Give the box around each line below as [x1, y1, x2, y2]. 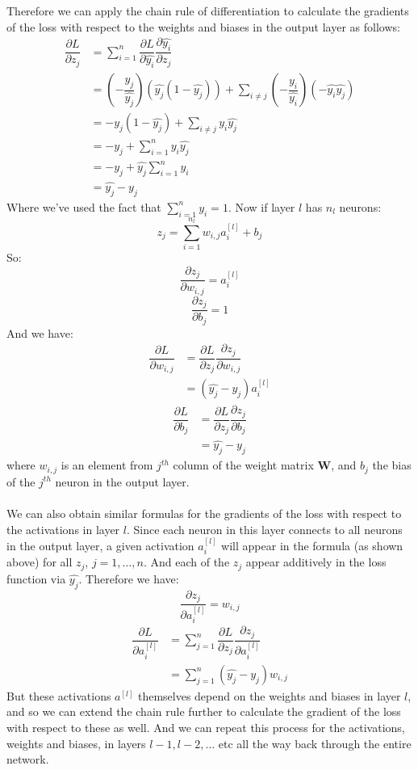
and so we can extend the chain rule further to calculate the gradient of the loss [6, 703, 401, 720]
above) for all [6, 553, 73, 570]
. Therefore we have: [78, 570, 179, 587]
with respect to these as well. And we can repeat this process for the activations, [6, 718, 405, 735]
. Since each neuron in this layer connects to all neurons [126, 520, 403, 537]
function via [6, 570, 66, 587]
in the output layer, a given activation [6, 536, 194, 553]
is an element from [61, 457, 153, 473]
